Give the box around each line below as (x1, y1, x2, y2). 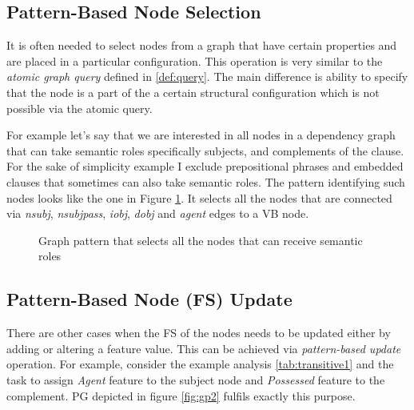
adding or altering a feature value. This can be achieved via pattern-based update (6, 340, 401, 356)
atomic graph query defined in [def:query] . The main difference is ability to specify (6, 68, 408, 85)
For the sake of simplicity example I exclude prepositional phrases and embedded (6, 158, 404, 175)
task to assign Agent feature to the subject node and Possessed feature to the (6, 371, 385, 388)
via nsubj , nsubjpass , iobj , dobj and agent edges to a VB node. (6, 205, 309, 222)
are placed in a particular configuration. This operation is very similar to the (6, 52, 383, 69)
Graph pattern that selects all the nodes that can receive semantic (38, 231, 363, 248)
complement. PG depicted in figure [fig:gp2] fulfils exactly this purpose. (6, 387, 356, 404)
